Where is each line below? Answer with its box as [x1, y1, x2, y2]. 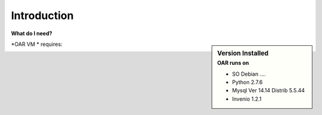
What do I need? [11, 30, 52, 37]
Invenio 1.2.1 [232, 95, 262, 102]
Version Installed [217, 49, 269, 57]
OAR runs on [217, 60, 249, 67]
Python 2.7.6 [232, 78, 263, 86]
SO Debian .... [232, 70, 267, 77]
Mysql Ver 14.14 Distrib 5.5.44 [232, 87, 305, 94]
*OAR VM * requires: [11, 41, 63, 48]
